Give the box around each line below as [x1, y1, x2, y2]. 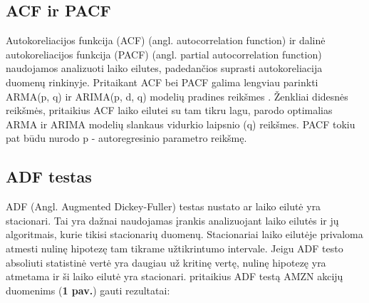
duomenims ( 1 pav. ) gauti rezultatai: [6, 282, 170, 297]
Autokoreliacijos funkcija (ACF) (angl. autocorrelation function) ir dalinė [6, 33, 326, 48]
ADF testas [6, 165, 92, 188]
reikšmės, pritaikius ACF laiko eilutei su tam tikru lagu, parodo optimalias [6, 103, 333, 118]
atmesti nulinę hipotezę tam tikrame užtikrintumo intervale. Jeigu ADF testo [6, 240, 343, 255]
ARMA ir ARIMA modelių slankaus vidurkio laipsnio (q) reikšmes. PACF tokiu [6, 116, 355, 131]
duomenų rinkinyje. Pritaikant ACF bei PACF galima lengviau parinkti [6, 74, 318, 89]
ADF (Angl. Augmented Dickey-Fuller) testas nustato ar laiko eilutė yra [6, 199, 321, 214]
